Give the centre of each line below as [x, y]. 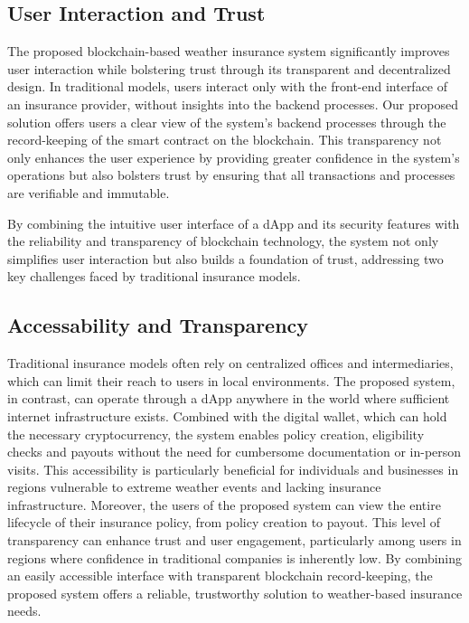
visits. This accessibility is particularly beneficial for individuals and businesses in [233, 469]
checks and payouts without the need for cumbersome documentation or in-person [234, 452]
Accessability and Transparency [158, 325]
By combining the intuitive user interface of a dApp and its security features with [234, 223]
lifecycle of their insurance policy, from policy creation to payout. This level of [224, 522]
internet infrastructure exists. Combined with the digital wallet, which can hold [227, 415]
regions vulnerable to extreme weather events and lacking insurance [194, 487]
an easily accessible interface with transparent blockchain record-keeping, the [220, 576]
